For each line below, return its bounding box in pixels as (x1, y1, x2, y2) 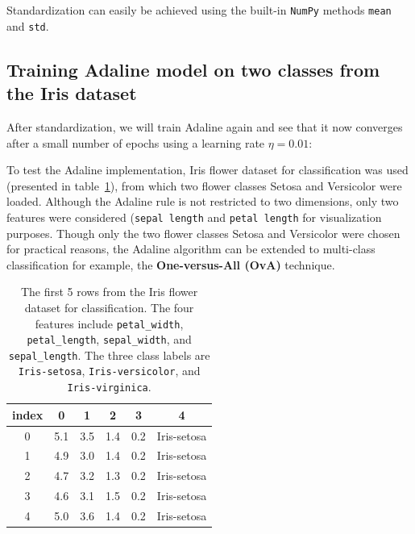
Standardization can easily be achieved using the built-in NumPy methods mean (6, 2, 392, 18)
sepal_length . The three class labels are (8, 346, 210, 363)
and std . (6, 17, 49, 34)
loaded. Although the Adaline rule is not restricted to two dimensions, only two (6, 193, 399, 210)
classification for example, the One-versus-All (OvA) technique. (6, 256, 335, 273)
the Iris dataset (6, 81, 137, 106)
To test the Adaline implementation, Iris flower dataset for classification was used (6, 161, 409, 178)
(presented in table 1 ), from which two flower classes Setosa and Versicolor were (6, 177, 402, 194)
